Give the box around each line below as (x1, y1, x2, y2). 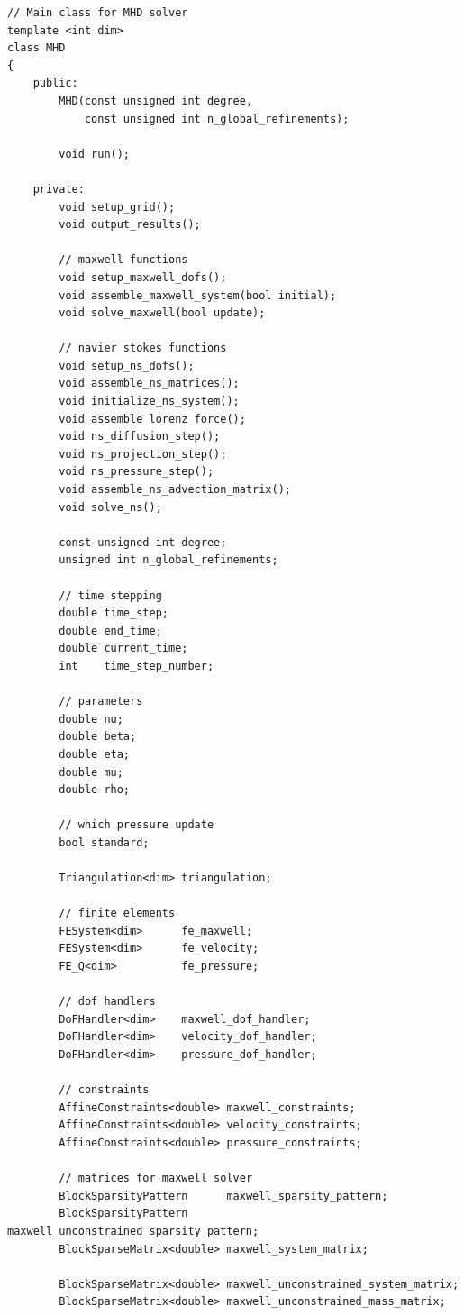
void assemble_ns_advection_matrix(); (59, 483, 291, 497)
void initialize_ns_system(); (59, 395, 240, 408)
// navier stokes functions (59, 342, 227, 355)
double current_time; (59, 642, 188, 655)
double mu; (59, 765, 123, 779)
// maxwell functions (59, 253, 188, 267)
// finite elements (59, 907, 176, 920)
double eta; (59, 747, 131, 761)
